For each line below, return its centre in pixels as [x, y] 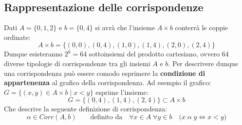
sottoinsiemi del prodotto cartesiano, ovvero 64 [159, 54]
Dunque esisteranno [33, 54]
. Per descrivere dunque [203, 63]
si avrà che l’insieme [125, 27]
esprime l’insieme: [122, 92]
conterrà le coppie [202, 27]
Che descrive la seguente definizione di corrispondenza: [85, 109]
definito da [106, 117]
